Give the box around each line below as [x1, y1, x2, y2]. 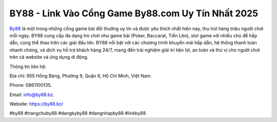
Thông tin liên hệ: [9, 63, 47, 69]
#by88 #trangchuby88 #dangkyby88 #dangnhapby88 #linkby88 [9, 110, 146, 116]
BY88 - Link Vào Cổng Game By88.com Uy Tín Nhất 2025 [9, 8, 259, 19]
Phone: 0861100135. [9, 82, 52, 88]
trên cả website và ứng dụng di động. [9, 54, 89, 60]
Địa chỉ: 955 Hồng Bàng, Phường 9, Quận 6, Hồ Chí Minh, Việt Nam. [9, 72, 152, 79]
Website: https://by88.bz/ [9, 101, 64, 107]
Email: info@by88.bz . [9, 91, 54, 97]
